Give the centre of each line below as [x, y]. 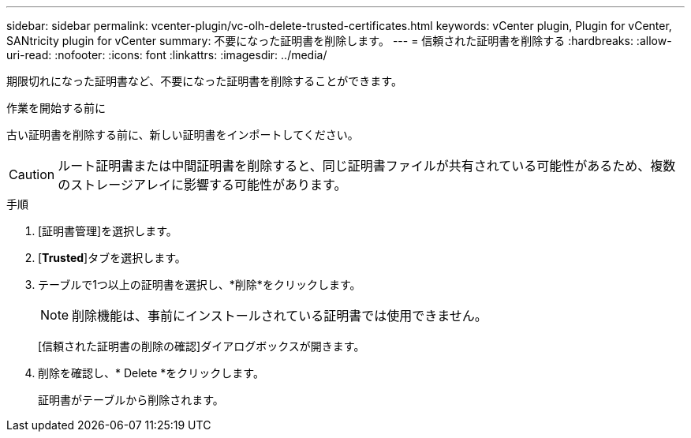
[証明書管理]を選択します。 [108, 231]
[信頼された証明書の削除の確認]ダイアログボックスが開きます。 [202, 346]
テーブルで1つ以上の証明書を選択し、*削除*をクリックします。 [200, 285]
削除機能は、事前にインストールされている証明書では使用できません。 [280, 316]
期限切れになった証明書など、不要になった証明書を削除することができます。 [204, 81]
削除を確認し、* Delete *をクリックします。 [151, 373]
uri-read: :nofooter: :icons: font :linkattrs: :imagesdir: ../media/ [167, 55]
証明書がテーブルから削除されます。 [131, 400]
